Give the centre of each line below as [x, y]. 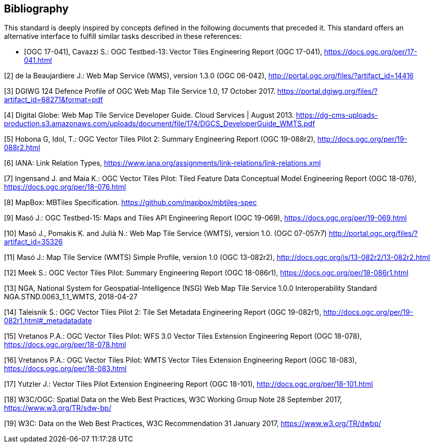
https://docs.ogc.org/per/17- [371, 52]
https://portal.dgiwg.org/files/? [327, 91]
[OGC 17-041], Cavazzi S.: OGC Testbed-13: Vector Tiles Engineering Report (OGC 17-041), [173, 52]
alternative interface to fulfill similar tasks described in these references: [123, 36]
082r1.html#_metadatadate [48, 321]
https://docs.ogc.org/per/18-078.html [65, 345]
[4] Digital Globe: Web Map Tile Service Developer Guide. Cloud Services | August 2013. [149, 115]
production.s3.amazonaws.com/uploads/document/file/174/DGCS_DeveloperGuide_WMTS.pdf [160, 124]
